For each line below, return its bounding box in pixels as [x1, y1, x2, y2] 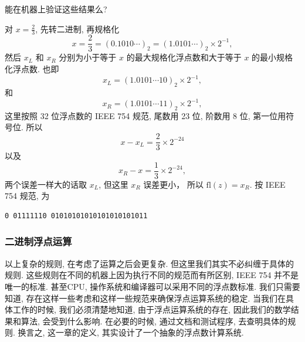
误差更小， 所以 [143, 178, 204, 190]
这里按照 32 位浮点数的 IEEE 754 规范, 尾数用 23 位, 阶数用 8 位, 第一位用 [5, 109, 286, 121]
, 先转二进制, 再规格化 [35, 22, 120, 35]
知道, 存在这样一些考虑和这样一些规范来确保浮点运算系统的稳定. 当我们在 [5, 292, 286, 304]
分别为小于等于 [59, 51, 117, 63]
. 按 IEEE [249, 178, 286, 190]
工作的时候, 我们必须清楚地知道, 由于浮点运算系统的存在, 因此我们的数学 [12, 303, 291, 316]
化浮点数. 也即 [5, 63, 59, 75]
